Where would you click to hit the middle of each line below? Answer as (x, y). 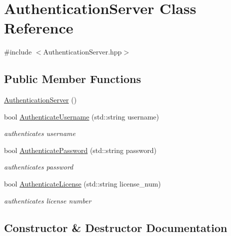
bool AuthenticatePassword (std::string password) (80, 150)
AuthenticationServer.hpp (82, 52)
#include (18, 52)
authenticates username (40, 133)
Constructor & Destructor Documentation (116, 227)
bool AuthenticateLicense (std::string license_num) (82, 184)
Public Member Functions (72, 79)
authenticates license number (48, 200)
